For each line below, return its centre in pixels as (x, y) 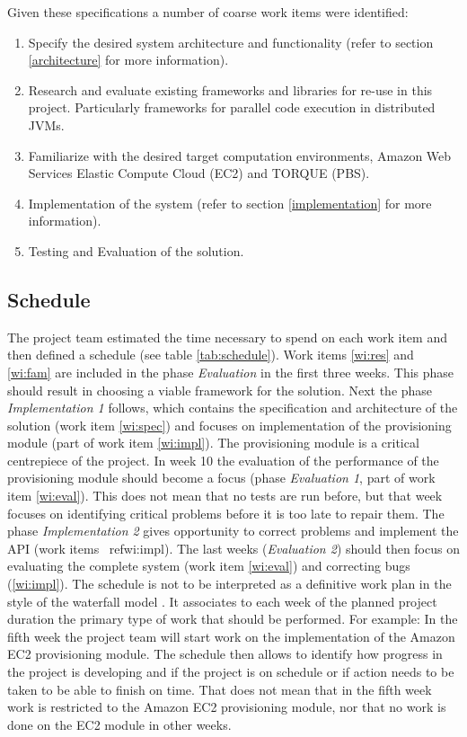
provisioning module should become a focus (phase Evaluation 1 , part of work (221, 478)
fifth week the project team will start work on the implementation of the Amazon (231, 636)
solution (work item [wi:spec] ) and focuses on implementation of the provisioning (229, 425)
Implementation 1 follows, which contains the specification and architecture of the (233, 408)
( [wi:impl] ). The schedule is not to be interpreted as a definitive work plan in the (229, 584)
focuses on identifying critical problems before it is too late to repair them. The (226, 513)
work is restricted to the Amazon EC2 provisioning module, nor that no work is (227, 707)
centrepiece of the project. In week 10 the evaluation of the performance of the (223, 460)
